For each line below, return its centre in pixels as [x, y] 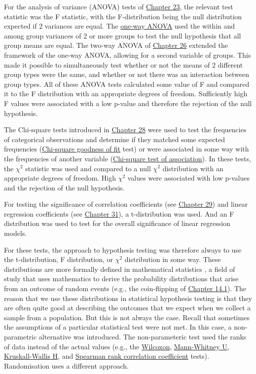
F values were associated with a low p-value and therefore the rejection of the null [128, 103]
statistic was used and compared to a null [88, 168]
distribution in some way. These [173, 259]
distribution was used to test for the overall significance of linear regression [117, 223]
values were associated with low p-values [188, 178]
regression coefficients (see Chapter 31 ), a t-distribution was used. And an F [119, 213]
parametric [20, 337]
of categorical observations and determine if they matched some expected [114, 139]
